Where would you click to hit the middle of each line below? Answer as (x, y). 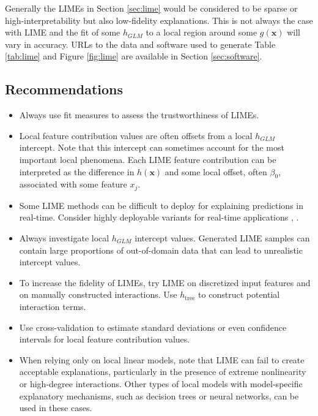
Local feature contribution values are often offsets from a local (136, 135)
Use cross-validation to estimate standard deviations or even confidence (153, 327)
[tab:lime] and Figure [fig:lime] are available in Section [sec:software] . (134, 56)
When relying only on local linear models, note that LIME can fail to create (162, 359)
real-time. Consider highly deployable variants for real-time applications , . (159, 217)
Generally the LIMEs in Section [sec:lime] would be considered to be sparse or (151, 8)
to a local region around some (202, 32)
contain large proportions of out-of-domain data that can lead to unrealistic (161, 250)
